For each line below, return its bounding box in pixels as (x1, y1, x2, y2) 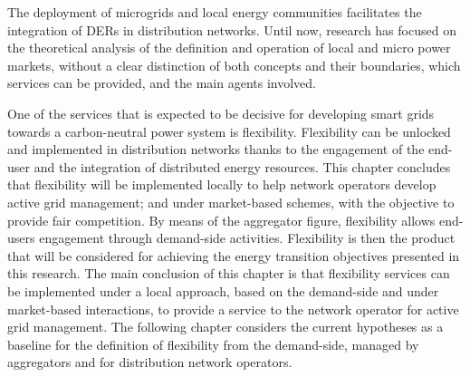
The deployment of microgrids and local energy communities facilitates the (7, 3, 422, 21)
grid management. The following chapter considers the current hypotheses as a (7, 317, 444, 336)
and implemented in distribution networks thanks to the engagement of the (7, 140, 425, 159)
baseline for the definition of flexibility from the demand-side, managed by (7, 334, 419, 353)
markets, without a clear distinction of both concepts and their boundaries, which (7, 55, 461, 74)
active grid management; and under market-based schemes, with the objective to (7, 192, 455, 211)
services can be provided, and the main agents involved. (7, 73, 316, 92)
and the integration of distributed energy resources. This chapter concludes (34, 157, 451, 176)
